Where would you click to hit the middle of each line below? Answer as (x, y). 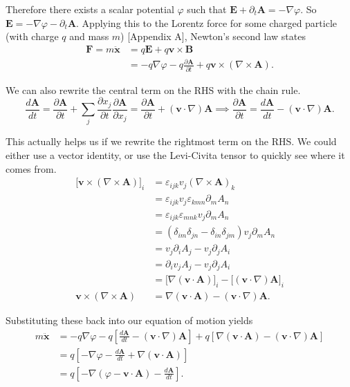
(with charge (32, 36)
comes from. (31, 168)
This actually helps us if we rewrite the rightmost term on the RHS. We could (171, 141)
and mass (89, 36)
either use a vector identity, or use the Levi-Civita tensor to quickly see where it (175, 155)
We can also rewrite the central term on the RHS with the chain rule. (153, 89)
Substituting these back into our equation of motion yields (129, 320)
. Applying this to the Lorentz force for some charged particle (207, 22)
